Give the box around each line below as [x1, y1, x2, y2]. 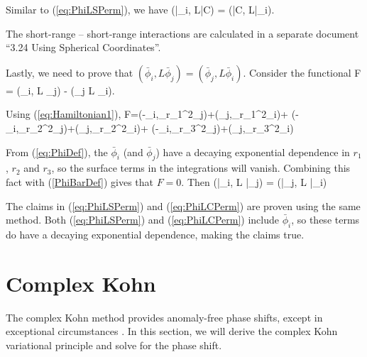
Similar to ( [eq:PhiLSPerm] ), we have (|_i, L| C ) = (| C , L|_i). [6, 2, 275, 16]
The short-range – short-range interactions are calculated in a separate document [6, 26, 359, 40]
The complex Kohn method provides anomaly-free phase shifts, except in [6, 309, 323, 324]
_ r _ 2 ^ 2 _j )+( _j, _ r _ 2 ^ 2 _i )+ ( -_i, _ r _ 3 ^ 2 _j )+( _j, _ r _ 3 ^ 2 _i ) [18, 120, 294, 135]
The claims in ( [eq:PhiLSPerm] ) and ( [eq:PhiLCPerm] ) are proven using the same [6, 198, 361, 213]
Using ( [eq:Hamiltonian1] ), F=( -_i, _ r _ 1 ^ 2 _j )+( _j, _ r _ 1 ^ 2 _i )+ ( [6, 106, 296, 121]
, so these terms [291, 212, 360, 227]
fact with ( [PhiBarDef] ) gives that [6, 174, 154, 189]
